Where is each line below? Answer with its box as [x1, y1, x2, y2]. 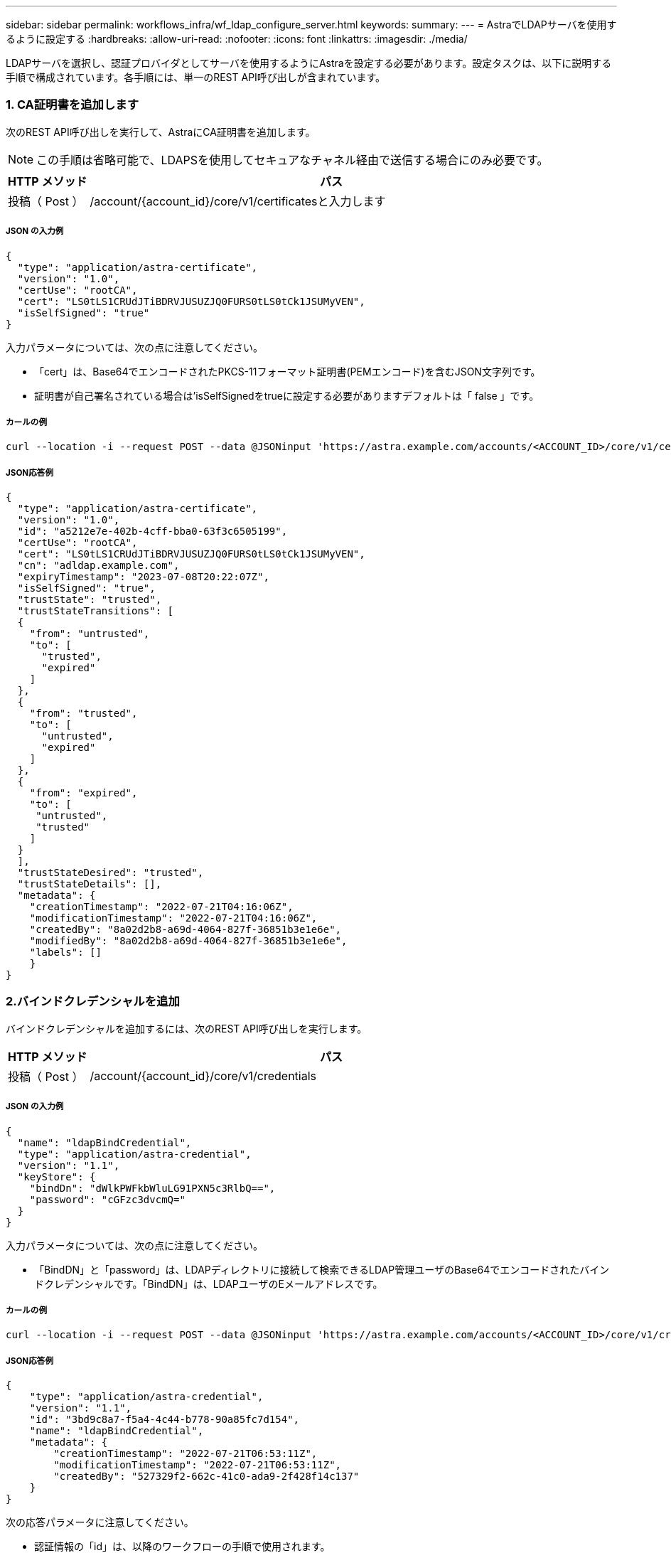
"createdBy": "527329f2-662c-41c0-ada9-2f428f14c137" [53, 1471, 360, 1483]
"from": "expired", [29, 787, 138, 799]
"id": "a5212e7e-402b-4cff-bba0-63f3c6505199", [17, 525, 288, 538]
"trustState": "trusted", [17, 594, 162, 606]
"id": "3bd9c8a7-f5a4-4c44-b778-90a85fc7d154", [29, 1414, 300, 1426]
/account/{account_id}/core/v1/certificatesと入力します [90, 193, 386, 208]
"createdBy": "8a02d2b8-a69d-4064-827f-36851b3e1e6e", [29, 924, 342, 936]
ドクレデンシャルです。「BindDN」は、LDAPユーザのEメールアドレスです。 [34, 1277, 383, 1290]
